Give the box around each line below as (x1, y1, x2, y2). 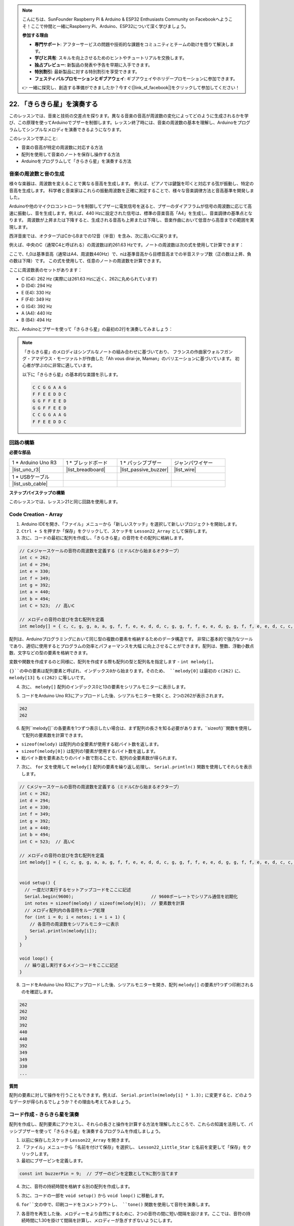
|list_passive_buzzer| (120, 466, 169, 473)
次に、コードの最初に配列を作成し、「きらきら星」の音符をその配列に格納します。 (21, 535, 186, 541)
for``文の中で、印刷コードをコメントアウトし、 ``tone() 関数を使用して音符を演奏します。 (21, 1201, 213, 1207)
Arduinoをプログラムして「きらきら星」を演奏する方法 (21, 158, 132, 164)
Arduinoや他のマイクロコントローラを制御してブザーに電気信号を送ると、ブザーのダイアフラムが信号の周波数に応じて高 (9, 204, 252, 209)
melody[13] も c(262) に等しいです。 (9, 675, 88, 681)
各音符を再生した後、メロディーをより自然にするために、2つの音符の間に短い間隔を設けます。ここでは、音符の (21, 1210, 246, 1216)
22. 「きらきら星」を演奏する (9, 100, 98, 108)
